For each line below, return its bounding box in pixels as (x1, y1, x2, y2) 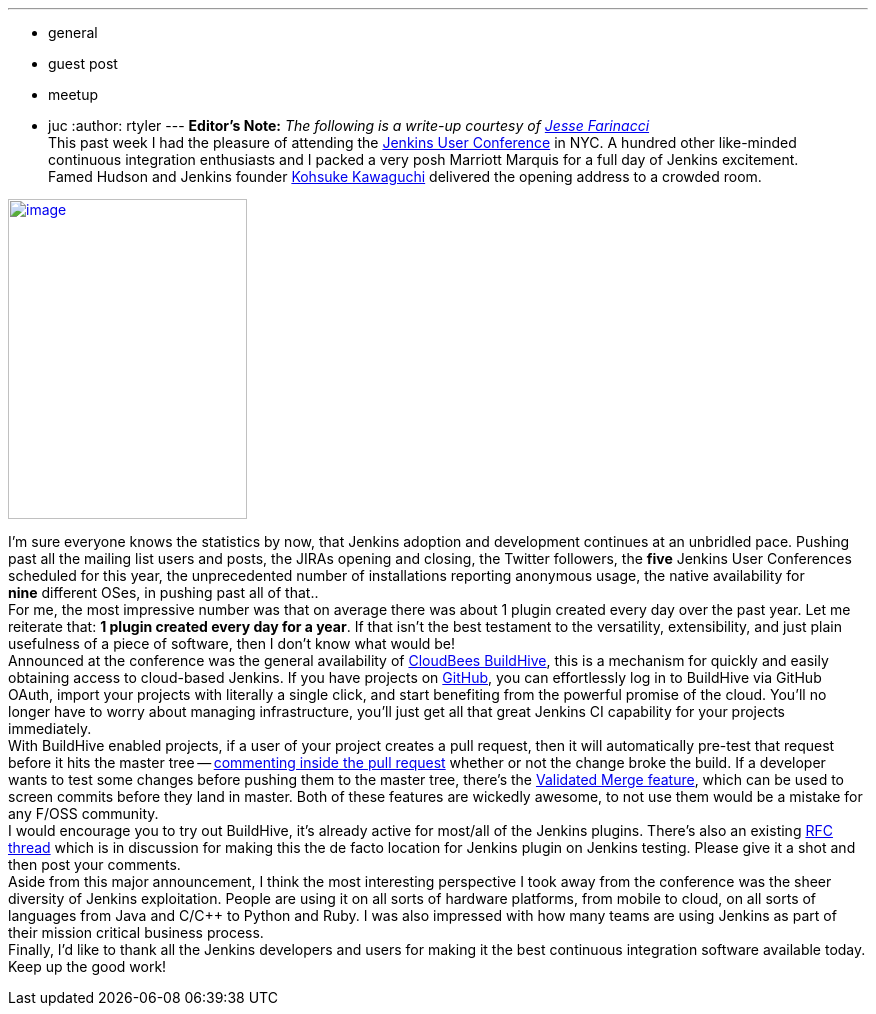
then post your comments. (8, 856, 181, 873)
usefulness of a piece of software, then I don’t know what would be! (8, 635, 456, 652)
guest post (48, 55, 118, 72)
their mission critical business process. (8, 924, 264, 941)
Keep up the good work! (8, 958, 167, 975)
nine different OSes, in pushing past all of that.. (8, 584, 319, 601)
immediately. (8, 720, 92, 737)
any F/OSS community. (8, 805, 159, 822)
